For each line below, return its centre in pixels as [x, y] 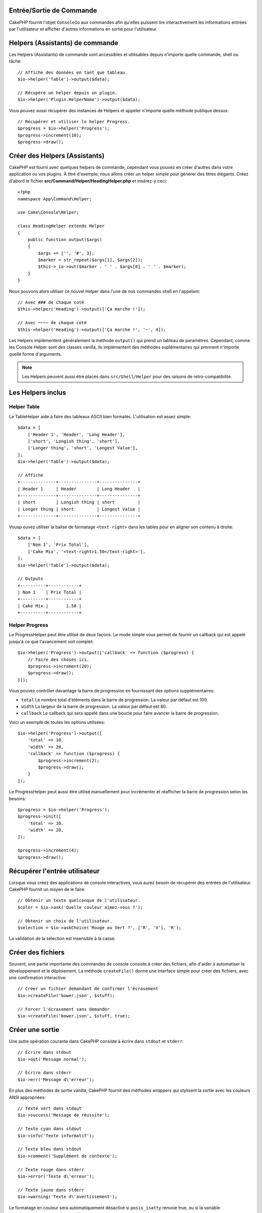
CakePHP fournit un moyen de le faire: [47, 889]
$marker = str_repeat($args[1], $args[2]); [90, 260]
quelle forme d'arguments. [36, 354]
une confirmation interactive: [38, 978]
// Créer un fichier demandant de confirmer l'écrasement [88, 989]
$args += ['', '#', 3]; [66, 253]
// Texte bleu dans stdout [50, 1149]
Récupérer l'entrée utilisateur [54, 871]
